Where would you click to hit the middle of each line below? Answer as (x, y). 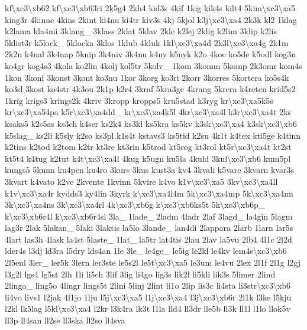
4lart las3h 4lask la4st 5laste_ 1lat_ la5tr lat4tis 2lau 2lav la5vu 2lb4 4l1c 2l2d (148, 239)
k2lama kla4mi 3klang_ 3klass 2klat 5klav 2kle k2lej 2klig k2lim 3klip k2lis (141, 31)
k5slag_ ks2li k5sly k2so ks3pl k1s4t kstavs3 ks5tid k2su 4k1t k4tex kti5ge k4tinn (153, 135)
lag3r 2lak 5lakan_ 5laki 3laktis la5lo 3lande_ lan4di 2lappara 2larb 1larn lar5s (149, 228)
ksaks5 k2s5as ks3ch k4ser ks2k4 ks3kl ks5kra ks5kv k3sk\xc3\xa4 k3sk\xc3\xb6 (151, 123)
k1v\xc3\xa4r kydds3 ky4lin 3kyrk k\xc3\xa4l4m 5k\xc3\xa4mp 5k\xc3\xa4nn (149, 193)
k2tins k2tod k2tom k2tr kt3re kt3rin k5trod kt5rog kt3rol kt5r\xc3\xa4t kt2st (148, 147)
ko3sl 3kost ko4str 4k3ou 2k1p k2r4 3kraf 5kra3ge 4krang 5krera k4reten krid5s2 (150, 89)
